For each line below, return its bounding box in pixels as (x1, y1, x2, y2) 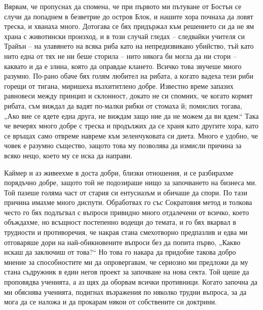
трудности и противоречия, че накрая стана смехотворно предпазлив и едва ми (4, 227, 248, 237)
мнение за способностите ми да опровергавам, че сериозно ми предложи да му (4, 256, 248, 267)
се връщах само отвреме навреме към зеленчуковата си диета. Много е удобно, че (4, 130, 258, 141)
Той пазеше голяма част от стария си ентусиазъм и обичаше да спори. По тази (4, 187, 247, 197)
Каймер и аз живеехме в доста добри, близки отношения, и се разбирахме (4, 167, 234, 178)
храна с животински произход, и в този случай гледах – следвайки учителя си (4, 30, 245, 41)
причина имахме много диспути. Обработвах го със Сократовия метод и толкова (4, 197, 252, 208)
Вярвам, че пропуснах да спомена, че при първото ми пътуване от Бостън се (4, 1, 242, 11)
